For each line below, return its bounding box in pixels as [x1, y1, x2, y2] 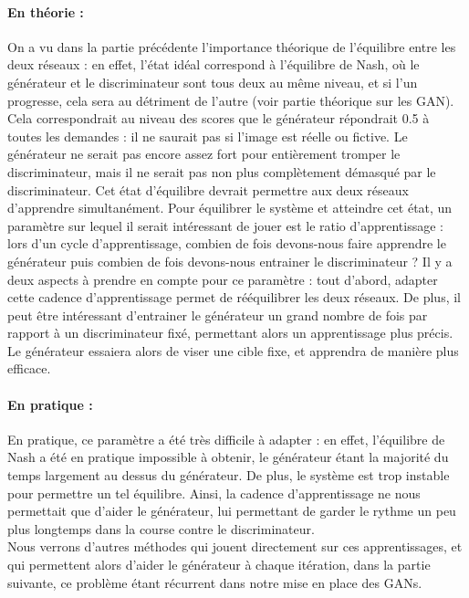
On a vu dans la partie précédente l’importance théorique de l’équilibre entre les [7, 37, 456, 56]
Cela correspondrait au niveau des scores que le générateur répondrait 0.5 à [7, 109, 430, 128]
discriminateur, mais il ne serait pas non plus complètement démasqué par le [7, 162, 436, 181]
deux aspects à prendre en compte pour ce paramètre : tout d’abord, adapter [7, 269, 438, 289]
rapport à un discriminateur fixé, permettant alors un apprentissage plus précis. [7, 323, 453, 342]
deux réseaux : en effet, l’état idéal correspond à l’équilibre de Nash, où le [7, 55, 420, 74]
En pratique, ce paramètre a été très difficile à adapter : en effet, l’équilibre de [7, 429, 445, 448]
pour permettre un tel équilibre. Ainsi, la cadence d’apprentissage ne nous [7, 483, 421, 502]
